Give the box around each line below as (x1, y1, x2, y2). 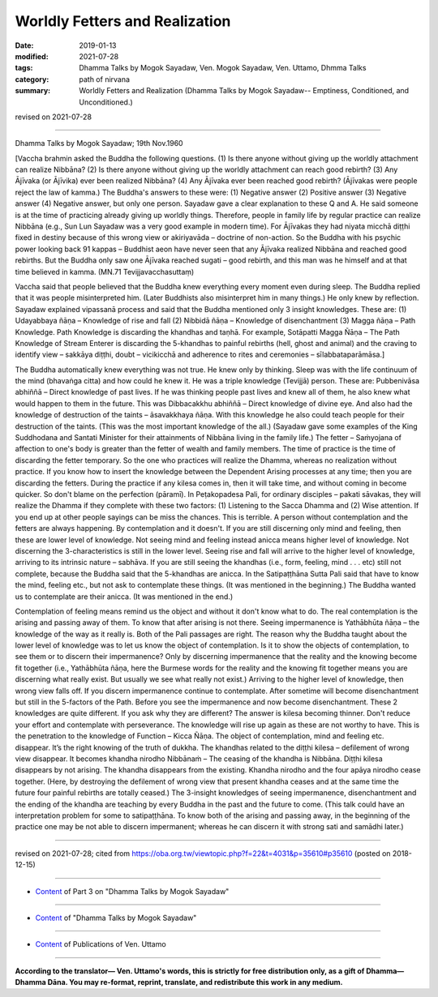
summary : (15, 86, 51, 96)
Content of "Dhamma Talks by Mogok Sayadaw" (35, 913, 197, 922)
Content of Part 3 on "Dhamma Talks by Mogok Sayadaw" (35, 886, 230, 896)
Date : (15, 41, 34, 50)
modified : (15, 51, 49, 61)
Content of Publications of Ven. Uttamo (35, 939, 166, 949)
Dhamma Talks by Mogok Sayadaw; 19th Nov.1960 (15, 139, 183, 148)
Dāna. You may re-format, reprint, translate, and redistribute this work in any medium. (47, 978, 344, 987)
